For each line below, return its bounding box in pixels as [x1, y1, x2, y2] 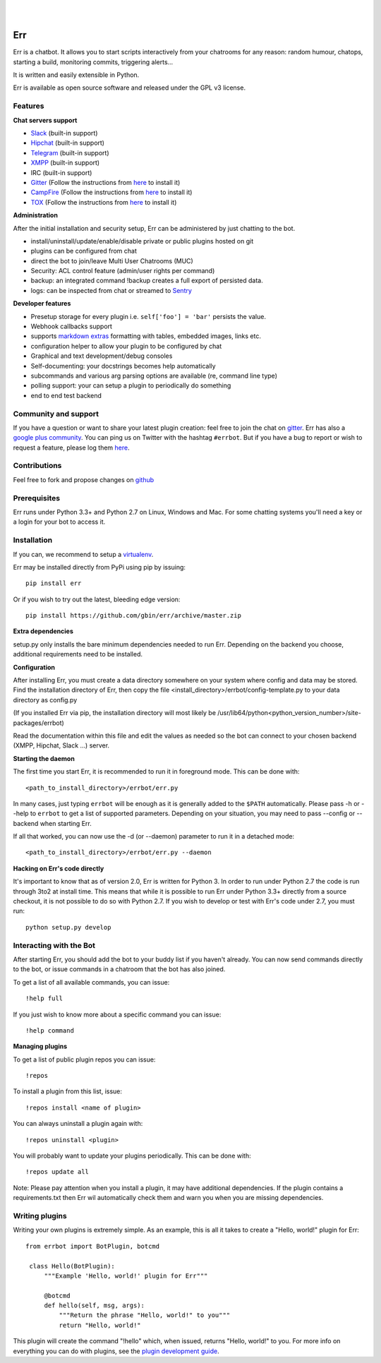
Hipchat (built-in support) [30, 138, 105, 148]
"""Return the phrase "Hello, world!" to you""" [59, 1311, 231, 1319]
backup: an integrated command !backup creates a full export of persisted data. [30, 276, 264, 285]
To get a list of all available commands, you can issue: [13, 978, 170, 986]
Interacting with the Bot [13, 940, 95, 950]
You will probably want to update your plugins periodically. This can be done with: [13, 1151, 251, 1160]
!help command [25, 1026, 74, 1034]
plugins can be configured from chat [30, 247, 138, 256]
